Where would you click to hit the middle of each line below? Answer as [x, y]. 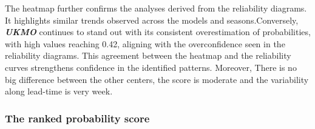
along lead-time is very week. [59, 91]
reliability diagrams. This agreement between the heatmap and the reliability [148, 55]
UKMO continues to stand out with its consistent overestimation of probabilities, [158, 32]
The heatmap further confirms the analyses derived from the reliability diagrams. [156, 8]
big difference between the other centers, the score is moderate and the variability [157, 79]
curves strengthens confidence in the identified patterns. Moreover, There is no [151, 67]
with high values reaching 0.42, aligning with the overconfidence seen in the [145, 43]
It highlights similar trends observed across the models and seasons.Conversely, [152, 20]
